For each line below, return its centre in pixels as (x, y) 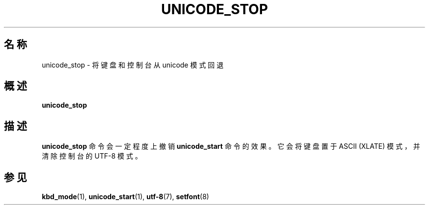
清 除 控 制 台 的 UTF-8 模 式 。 (92, 156)
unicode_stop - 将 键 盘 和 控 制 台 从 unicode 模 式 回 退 (133, 65)
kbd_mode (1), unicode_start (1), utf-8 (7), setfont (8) (125, 197)
